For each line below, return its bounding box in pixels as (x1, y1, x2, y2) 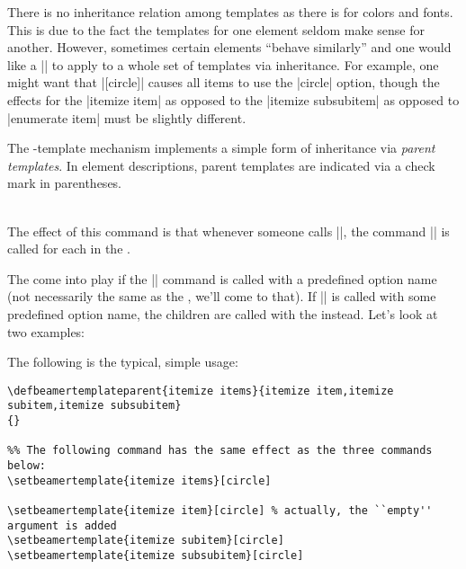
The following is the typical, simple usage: (7, 352, 238, 371)
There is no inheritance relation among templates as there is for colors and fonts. (7, 3, 453, 21)
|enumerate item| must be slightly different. (7, 108, 246, 127)
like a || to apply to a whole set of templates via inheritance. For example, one (7, 55, 439, 74)
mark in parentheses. (7, 173, 122, 192)
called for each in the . (7, 239, 130, 258)
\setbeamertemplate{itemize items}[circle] (7, 474, 272, 487)
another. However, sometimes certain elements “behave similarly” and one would (7, 38, 452, 57)
